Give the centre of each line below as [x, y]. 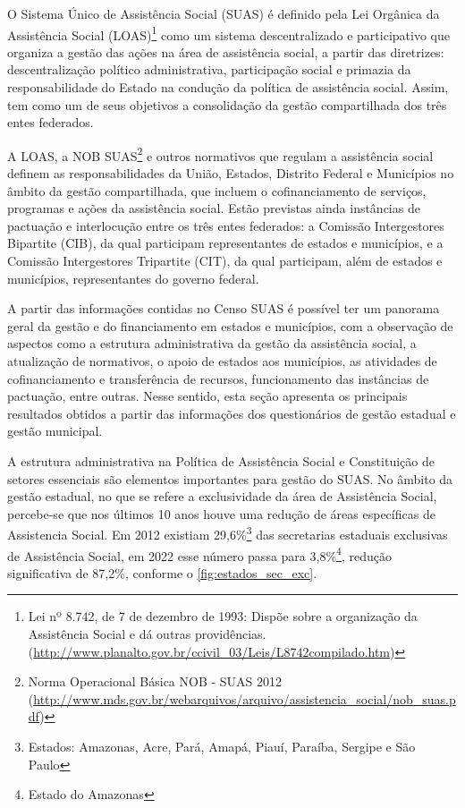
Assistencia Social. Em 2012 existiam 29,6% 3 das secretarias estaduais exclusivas [228, 533]
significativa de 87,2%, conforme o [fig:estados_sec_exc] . [162, 572]
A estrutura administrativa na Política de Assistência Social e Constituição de [221, 460]
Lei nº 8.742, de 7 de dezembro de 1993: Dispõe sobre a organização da [223, 616]
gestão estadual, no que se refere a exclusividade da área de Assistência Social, [222, 496]
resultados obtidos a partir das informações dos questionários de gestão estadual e [232, 413]
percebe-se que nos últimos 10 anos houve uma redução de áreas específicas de [221, 513]
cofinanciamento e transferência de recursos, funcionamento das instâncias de [218, 378]
